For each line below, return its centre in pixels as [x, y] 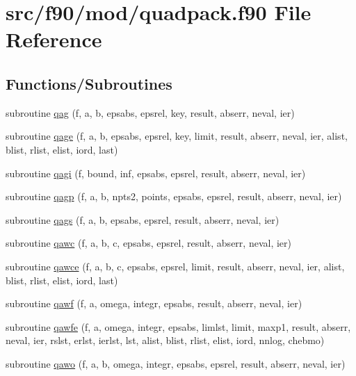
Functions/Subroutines [89, 83]
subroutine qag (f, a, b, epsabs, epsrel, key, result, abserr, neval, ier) [150, 112]
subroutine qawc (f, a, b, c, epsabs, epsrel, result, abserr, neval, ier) [148, 243]
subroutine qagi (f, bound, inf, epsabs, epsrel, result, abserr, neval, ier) [156, 173]
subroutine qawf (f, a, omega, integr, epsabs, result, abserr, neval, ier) [154, 303]
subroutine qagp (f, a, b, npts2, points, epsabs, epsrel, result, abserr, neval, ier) [174, 196]
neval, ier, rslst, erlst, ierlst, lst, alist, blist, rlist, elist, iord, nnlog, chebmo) [165, 340]
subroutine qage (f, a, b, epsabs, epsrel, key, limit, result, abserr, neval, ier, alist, [177, 136]
